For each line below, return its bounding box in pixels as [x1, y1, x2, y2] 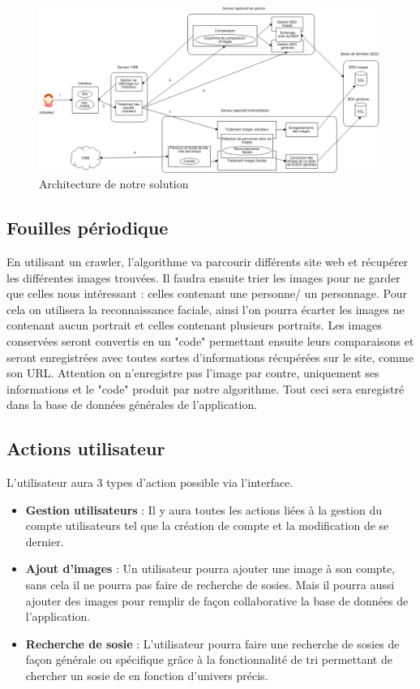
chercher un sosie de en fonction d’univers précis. [25, 667, 268, 684]
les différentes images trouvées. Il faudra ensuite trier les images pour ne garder [6, 269, 401, 286]
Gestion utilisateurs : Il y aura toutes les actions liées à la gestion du [25, 501, 383, 518]
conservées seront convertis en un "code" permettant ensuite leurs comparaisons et [6, 332, 414, 349]
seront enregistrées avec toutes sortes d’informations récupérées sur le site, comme [6, 348, 414, 365]
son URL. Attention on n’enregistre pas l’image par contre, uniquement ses [6, 364, 379, 381]
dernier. [25, 532, 64, 549]
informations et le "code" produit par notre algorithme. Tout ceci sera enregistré [6, 380, 405, 397]
